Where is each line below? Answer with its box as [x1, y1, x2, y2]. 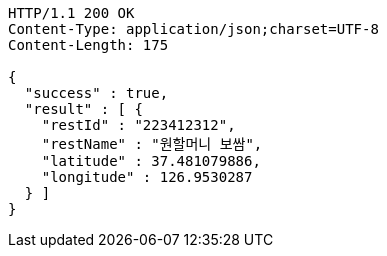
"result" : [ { [24, 101, 143, 117]
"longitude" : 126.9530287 [41, 169, 253, 185]
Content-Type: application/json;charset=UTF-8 [8, 21, 379, 37]
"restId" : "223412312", [41, 117, 236, 133]
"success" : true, [24, 85, 169, 101]
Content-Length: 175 [8, 37, 169, 53]
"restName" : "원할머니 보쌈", [41, 136, 263, 152]
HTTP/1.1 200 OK [8, 5, 135, 21]
